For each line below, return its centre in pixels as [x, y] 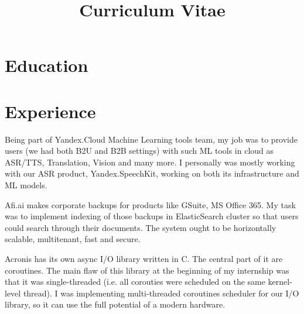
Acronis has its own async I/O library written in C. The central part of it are [144, 259]
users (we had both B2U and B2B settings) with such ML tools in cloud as [139, 151]
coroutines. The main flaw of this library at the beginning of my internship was [147, 270]
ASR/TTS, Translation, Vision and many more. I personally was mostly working [150, 162]
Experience [50, 111]
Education [47, 65]
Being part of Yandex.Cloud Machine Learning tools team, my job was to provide [151, 139]
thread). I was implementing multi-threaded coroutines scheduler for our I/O [161, 293]
